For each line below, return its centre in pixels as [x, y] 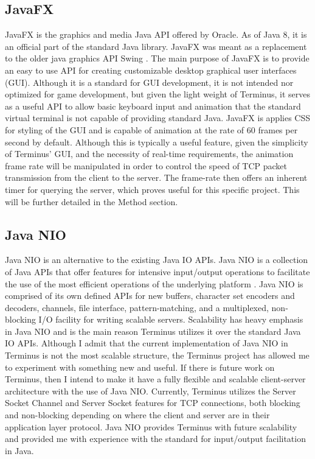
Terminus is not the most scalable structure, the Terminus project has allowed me [157, 355]
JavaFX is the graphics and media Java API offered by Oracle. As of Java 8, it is [156, 34]
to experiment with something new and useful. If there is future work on [140, 367]
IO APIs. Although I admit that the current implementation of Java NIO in [147, 343]
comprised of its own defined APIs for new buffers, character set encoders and [150, 296]
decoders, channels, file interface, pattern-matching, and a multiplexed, [137, 307]
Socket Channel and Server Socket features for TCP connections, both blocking [153, 403]
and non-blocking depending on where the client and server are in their [137, 415]
